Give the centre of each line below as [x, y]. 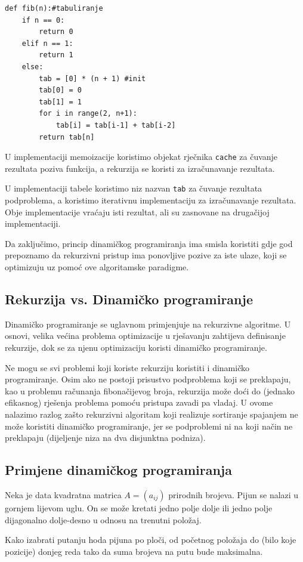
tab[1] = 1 [60, 102]
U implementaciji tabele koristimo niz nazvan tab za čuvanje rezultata [134, 188]
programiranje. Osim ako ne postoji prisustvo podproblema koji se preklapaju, [148, 379]
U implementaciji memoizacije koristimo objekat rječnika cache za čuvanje [141, 157]
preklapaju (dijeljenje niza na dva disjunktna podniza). [105, 438]
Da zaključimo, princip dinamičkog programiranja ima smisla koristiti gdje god [149, 243]
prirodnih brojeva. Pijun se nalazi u [234, 494]
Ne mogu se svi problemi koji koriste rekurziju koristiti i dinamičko [127, 367]
